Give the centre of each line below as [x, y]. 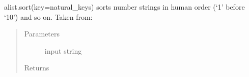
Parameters [42, 34]
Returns [37, 68]
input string [63, 50]
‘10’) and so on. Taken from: [48, 16]
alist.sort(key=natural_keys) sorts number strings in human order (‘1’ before [124, 7]
